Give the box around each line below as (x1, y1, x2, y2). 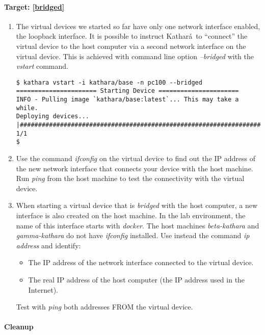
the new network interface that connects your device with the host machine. (16, 163, 253, 173)
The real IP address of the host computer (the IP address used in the (28, 274, 245, 285)
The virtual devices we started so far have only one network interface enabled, (16, 20, 260, 31)
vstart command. (16, 61, 68, 71)
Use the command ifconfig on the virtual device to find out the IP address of (16, 153, 256, 164)
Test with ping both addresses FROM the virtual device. (16, 301, 193, 312)
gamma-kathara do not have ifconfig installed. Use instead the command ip (16, 230, 250, 241)
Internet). (28, 284, 58, 295)
